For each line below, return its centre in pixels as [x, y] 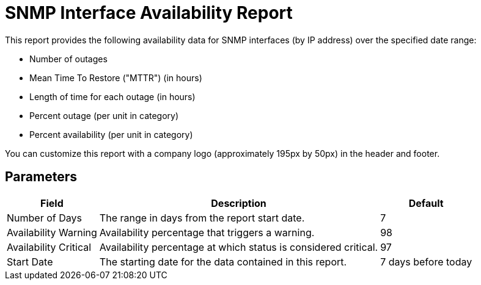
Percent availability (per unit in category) [111, 134]
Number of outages [68, 59]
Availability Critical [49, 247]
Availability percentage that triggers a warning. [207, 232]
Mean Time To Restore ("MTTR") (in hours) [116, 78]
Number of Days [44, 218]
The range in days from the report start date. [202, 218]
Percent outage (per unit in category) [104, 115]
